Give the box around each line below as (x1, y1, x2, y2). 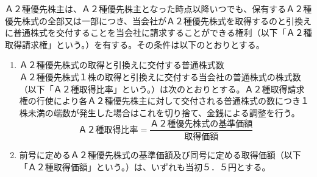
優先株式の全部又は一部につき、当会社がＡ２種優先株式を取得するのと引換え (5, 14, 312, 27)
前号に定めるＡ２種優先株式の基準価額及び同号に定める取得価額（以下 (19, 148, 301, 161)
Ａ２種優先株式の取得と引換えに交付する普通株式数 (19, 58, 224, 71)
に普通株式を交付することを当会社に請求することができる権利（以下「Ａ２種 (5, 26, 312, 39)
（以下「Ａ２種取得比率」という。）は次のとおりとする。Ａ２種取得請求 (19, 82, 305, 95)
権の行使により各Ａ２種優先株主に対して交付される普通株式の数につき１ (19, 94, 310, 107)
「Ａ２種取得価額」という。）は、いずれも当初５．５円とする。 (19, 160, 271, 173)
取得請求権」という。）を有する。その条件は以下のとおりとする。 (5, 38, 265, 50)
